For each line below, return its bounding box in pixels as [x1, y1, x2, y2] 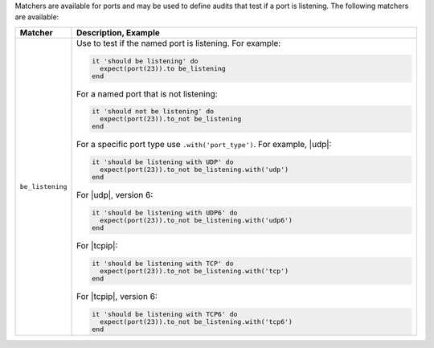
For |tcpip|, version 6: [76, 290, 158, 301]
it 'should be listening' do [92, 56, 199, 65]
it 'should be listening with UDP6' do [92, 209, 238, 217]
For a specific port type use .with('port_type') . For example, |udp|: [76, 139, 332, 150]
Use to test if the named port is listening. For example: [76, 37, 281, 48]
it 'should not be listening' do [92, 107, 215, 116]
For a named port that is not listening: [76, 88, 218, 100]
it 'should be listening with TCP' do [92, 259, 234, 268]
